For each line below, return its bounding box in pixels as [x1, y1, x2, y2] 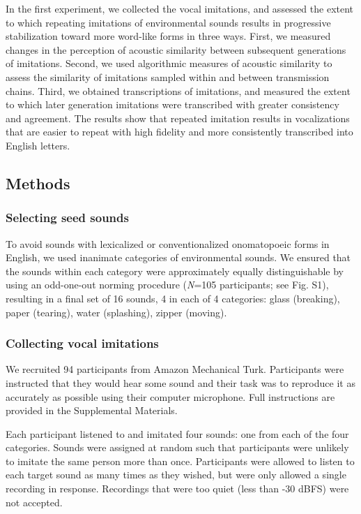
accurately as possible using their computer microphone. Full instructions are [6, 389, 335, 404]
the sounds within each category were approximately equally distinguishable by [6, 263, 344, 278]
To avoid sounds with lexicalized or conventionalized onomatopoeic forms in [6, 236, 330, 251]
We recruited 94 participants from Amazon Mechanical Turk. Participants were [6, 362, 344, 376]
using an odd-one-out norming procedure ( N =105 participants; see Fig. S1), [6, 277, 329, 292]
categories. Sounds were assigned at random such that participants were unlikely [6, 440, 349, 455]
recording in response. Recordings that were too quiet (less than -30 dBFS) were [6, 481, 349, 496]
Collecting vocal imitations [6, 335, 159, 352]
